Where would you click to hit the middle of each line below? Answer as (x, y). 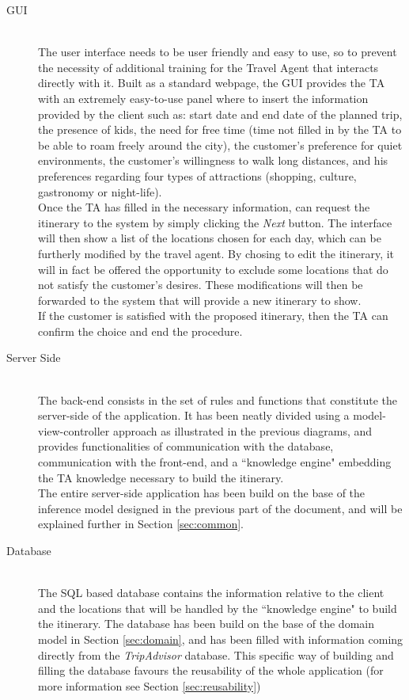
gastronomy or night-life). (100, 191)
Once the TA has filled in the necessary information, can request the (204, 207)
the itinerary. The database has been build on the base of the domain (206, 624)
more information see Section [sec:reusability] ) (150, 685)
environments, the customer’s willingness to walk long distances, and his (213, 160)
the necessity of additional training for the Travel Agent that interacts (208, 67)
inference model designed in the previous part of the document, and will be (220, 508)
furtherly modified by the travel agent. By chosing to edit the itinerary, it (216, 253)
